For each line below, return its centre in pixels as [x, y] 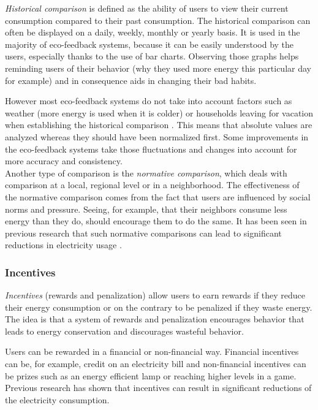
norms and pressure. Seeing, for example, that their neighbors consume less [146, 209]
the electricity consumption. [57, 399]
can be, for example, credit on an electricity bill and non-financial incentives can [156, 364]
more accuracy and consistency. [64, 161]
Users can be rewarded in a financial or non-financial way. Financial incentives [152, 351]
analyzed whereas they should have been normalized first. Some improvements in [157, 136]
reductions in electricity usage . [63, 245]
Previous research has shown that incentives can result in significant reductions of [158, 388]
